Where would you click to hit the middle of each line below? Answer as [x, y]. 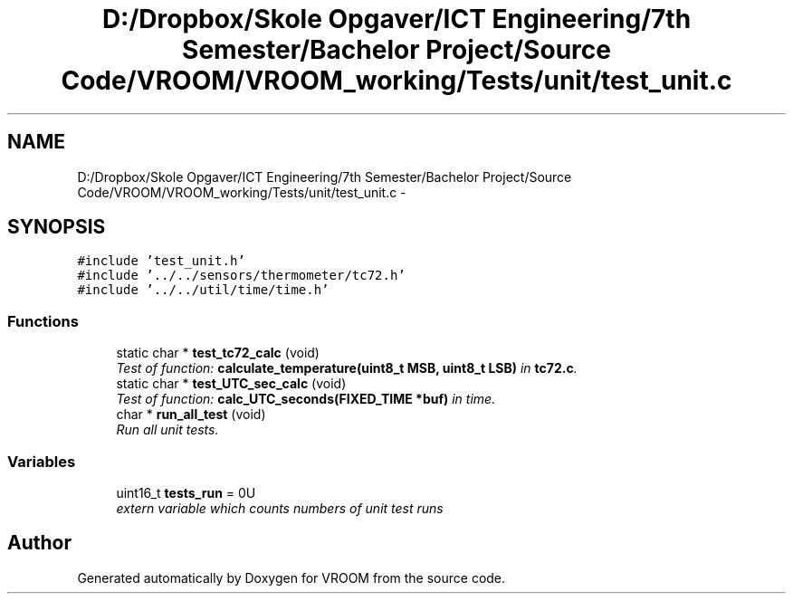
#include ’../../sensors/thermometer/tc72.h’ [241, 276]
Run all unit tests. [167, 430]
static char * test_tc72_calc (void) [218, 353]
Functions [43, 321]
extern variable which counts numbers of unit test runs [280, 508]
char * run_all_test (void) [191, 415]
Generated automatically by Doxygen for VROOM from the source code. [291, 577]
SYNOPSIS [57, 227]
